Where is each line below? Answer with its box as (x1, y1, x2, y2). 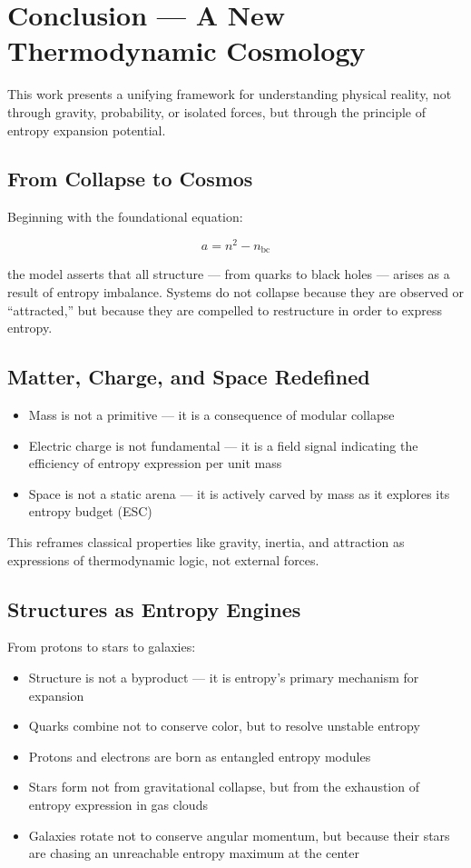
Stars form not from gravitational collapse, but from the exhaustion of (28, 777, 419, 796)
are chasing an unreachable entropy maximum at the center (28, 843, 360, 863)
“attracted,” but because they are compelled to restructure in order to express (7, 300, 442, 319)
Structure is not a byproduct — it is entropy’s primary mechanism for (28, 667, 419, 686)
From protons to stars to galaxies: (7, 637, 196, 656)
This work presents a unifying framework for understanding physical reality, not (7, 85, 452, 104)
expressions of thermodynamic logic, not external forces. (7, 550, 319, 569)
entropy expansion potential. (7, 120, 166, 139)
